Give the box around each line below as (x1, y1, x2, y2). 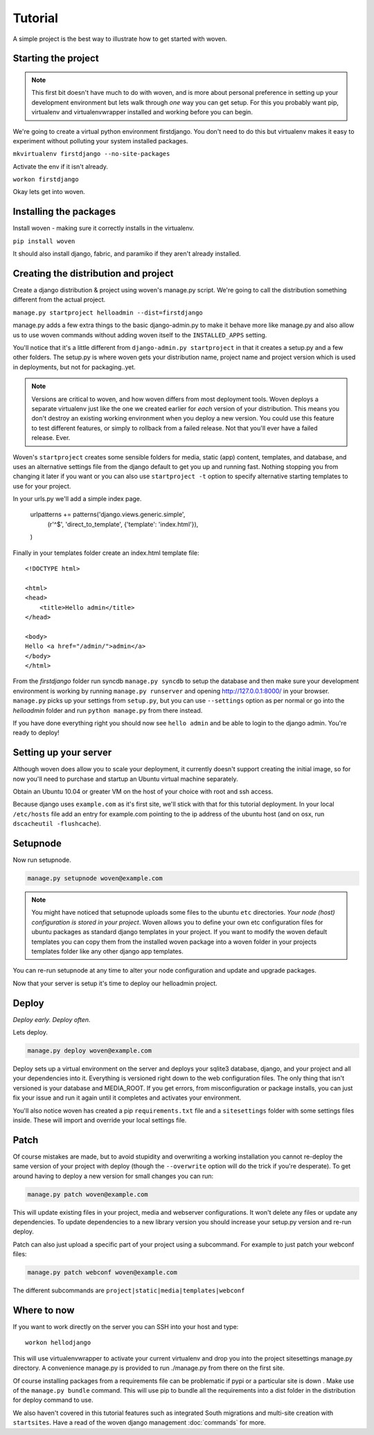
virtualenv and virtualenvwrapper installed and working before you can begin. (31, 108, 253, 116)
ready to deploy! (12, 728, 60, 737)
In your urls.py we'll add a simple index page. (12, 495, 142, 503)
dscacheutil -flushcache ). (12, 820, 102, 828)
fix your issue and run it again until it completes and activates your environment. (12, 1093, 242, 1102)
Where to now (12, 1304, 75, 1316)
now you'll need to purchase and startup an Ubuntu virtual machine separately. (12, 775, 238, 783)
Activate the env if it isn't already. (12, 162, 109, 170)
